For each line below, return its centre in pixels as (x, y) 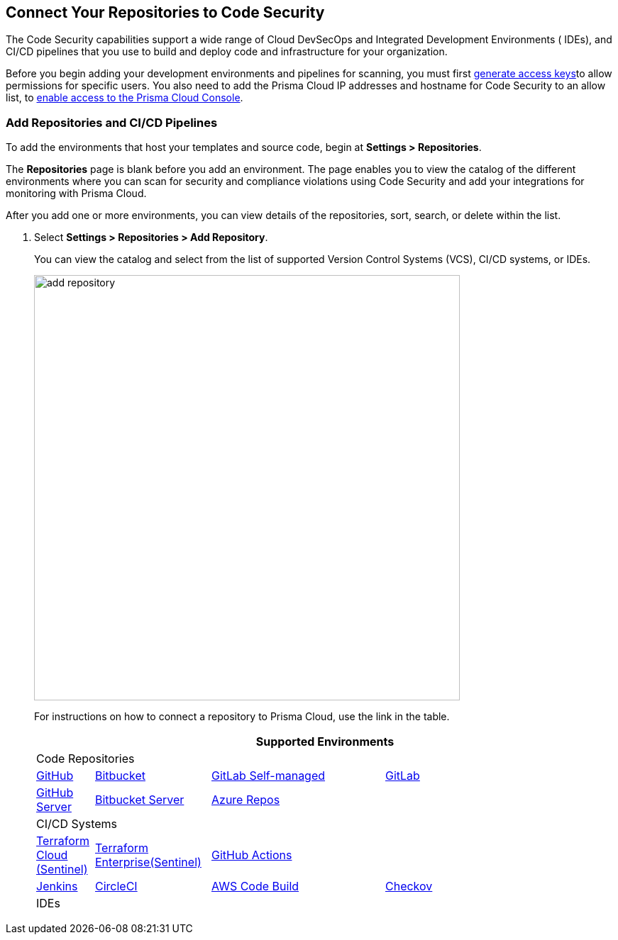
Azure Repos (246, 800)
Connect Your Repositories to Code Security (165, 12)
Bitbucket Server (140, 800)
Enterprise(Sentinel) (148, 862)
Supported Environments (325, 742)
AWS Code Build (255, 886)
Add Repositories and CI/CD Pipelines (112, 122)
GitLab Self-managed (269, 776)
